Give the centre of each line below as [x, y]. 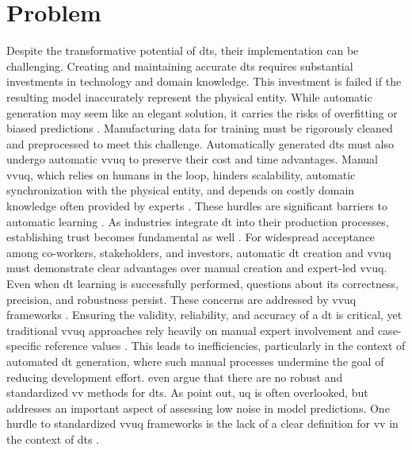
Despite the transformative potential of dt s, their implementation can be [183, 50]
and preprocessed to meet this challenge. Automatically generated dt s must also [200, 143]
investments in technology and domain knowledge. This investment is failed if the [204, 81]
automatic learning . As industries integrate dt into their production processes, [198, 221]
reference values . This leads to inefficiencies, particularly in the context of [225, 346]
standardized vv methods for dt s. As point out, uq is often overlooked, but [187, 392]
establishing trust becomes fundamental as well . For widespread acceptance [191, 237]
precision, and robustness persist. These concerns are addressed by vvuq [181, 299]
